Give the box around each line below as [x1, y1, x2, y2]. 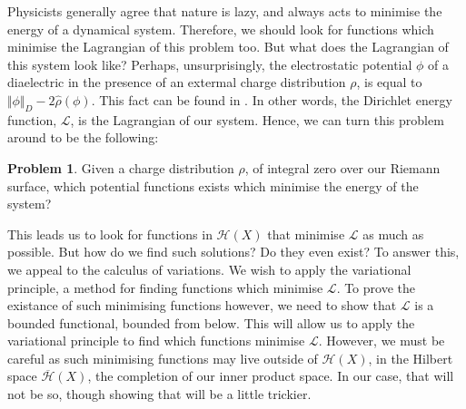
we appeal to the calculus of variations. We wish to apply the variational [7, 259, 411, 278]
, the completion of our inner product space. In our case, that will [87, 366, 454, 385]
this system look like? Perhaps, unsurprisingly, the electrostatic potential [7, 54, 412, 73]
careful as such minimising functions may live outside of [7, 348, 318, 367]
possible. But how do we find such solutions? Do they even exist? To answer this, [7, 242, 460, 261]
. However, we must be [318, 331, 445, 350]
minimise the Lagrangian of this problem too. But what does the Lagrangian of [7, 37, 449, 56]
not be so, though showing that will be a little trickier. [7, 385, 312, 404]
